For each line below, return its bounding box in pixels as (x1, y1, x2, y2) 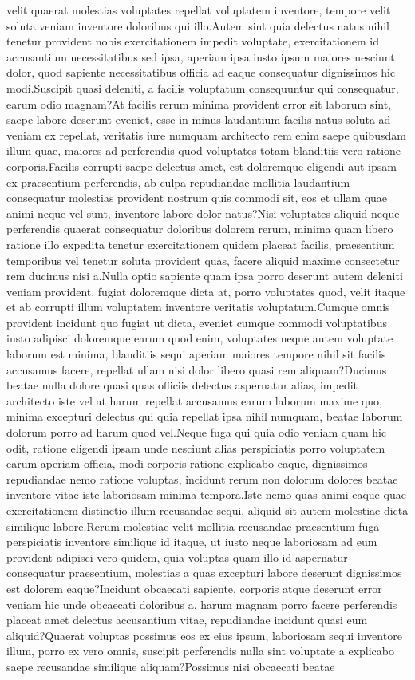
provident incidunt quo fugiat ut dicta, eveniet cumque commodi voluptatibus (6, 314, 387, 330)
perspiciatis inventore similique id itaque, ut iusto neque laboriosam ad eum (6, 533, 377, 550)
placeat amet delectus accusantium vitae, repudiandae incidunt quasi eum (6, 611, 368, 628)
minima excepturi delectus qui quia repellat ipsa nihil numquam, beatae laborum (6, 408, 403, 425)
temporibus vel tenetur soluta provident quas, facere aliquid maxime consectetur (6, 251, 400, 268)
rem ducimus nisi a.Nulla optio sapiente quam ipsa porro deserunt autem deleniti (6, 267, 403, 284)
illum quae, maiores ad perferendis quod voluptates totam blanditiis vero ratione (6, 142, 401, 159)
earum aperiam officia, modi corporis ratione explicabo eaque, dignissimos (6, 455, 368, 472)
